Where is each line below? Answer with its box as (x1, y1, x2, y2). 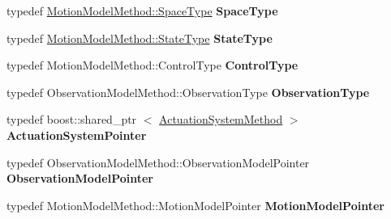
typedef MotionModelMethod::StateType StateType (6, 29, 273, 46)
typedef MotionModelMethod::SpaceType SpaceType (6, 2, 278, 19)
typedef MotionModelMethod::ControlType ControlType (6, 57, 299, 74)
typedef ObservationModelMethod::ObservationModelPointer (6, 154, 310, 171)
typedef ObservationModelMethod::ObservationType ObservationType (6, 83, 370, 100)
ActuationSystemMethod (159, 111, 283, 128)
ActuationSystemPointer (6, 126, 147, 143)
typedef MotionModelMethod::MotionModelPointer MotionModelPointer (6, 196, 385, 213)
